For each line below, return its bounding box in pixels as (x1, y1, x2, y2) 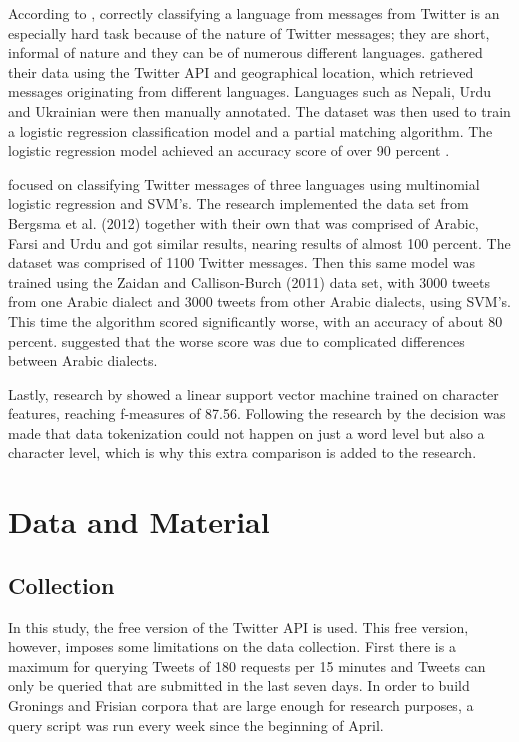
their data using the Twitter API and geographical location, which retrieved (8, 61, 474, 82)
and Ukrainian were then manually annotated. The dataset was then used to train (8, 100, 511, 121)
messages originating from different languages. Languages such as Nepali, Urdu (8, 81, 492, 102)
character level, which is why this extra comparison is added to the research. (8, 442, 477, 463)
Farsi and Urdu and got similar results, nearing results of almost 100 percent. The (8, 232, 511, 253)
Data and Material (8, 501, 270, 542)
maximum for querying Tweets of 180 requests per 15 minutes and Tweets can (8, 655, 486, 676)
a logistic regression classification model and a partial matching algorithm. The (8, 120, 493, 141)
